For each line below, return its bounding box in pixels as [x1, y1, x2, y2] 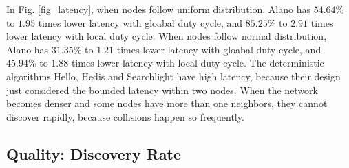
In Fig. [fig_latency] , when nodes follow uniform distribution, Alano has [6, 2, 310, 16]
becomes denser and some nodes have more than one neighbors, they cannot [6, 96, 328, 110]
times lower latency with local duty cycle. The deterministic [71, 56, 324, 70]
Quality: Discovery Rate [6, 143, 181, 164]
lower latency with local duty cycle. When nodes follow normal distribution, [6, 29, 327, 43]
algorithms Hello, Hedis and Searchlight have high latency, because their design [6, 69, 341, 83]
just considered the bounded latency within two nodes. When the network [6, 82, 318, 97]
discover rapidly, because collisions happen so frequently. [6, 109, 244, 123]
